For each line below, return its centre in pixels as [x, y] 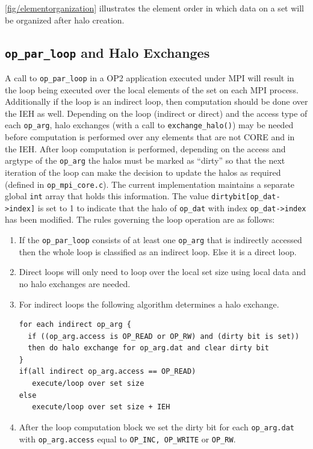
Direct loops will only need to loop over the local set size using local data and [162, 272]
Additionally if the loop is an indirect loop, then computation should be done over [156, 101]
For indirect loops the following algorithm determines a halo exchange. [149, 304]
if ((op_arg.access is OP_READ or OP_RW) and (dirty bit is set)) [164, 336]
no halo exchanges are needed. [75, 283]
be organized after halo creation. [65, 20]
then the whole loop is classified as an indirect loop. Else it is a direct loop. [158, 251]
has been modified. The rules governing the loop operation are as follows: [140, 219]
